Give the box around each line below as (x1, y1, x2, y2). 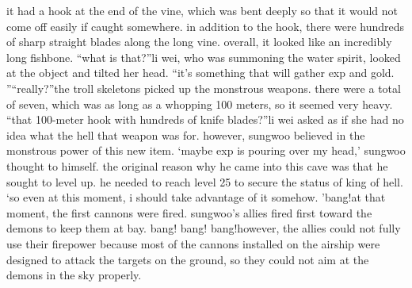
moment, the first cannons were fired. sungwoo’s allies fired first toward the (6, 204, 372, 221)
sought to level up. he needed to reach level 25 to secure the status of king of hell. (6, 173, 403, 190)
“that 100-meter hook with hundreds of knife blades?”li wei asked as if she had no (6, 111, 404, 128)
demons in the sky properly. (6, 267, 142, 283)
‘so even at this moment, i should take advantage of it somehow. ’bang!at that (6, 189, 386, 205)
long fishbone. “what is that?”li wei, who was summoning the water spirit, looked (6, 48, 401, 65)
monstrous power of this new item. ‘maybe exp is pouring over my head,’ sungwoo (6, 142, 406, 159)
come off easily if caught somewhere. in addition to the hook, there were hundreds (6, 17, 405, 34)
